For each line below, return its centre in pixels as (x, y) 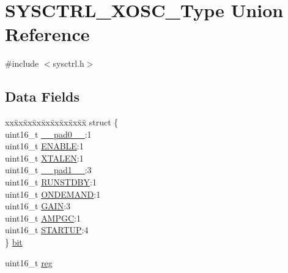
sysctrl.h (68, 63)
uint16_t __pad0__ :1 (48, 134)
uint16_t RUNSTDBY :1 (51, 182)
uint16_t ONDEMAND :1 (53, 194)
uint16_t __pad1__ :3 (48, 170)
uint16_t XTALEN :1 (44, 158)
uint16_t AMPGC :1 (43, 218)
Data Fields (42, 96)
